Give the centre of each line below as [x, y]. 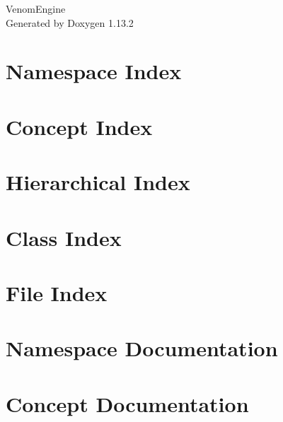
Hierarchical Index [98, 182]
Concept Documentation [127, 403]
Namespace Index [94, 71]
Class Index [64, 237]
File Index [57, 292]
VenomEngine [36, 8]
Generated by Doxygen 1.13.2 [70, 22]
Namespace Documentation [142, 348]
